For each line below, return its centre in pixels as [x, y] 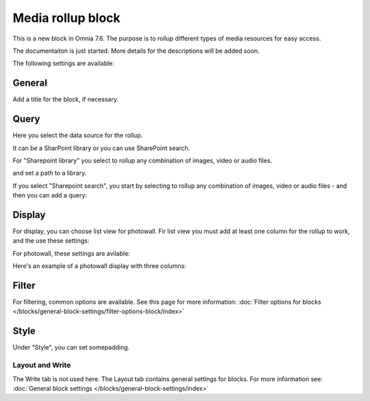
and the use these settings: [51, 241]
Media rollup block [66, 18]
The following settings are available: [63, 63]
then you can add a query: [50, 195]
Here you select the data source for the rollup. [78, 135]
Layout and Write [42, 365]
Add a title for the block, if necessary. [66, 99]
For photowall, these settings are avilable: [71, 253]
